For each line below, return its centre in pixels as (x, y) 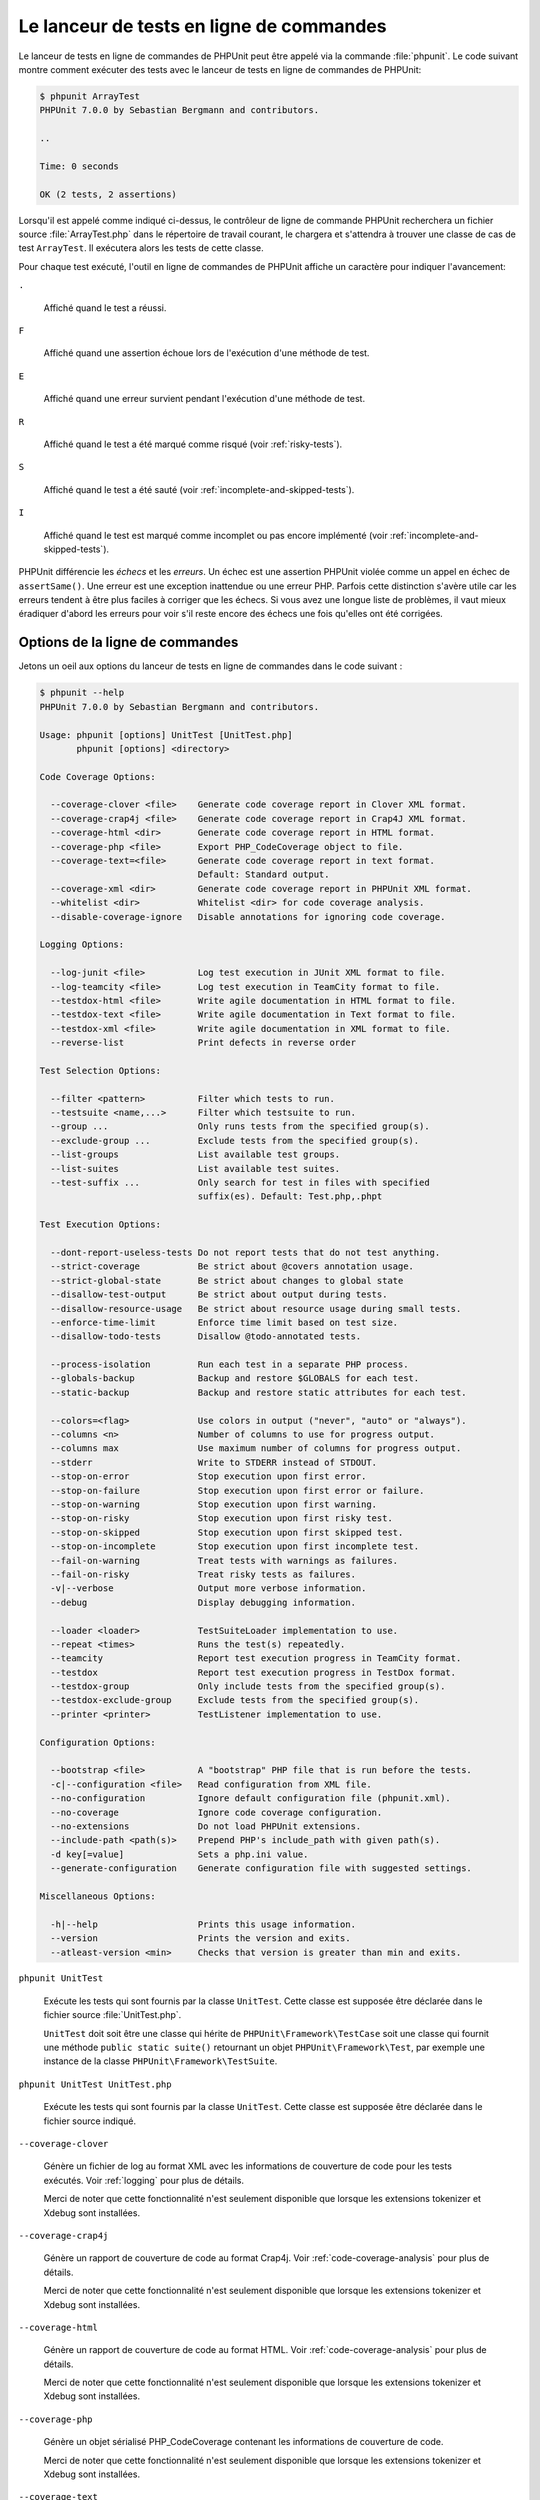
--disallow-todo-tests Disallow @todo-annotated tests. (206, 1336)
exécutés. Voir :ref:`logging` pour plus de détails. (144, 2180)
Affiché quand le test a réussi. (105, 307)
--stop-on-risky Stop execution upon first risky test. (222, 1518)
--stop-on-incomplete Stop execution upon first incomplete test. (235, 1546)
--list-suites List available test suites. (195, 1168)
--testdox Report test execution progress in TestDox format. (253, 1672)
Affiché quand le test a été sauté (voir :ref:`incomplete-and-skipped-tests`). (199, 489)
